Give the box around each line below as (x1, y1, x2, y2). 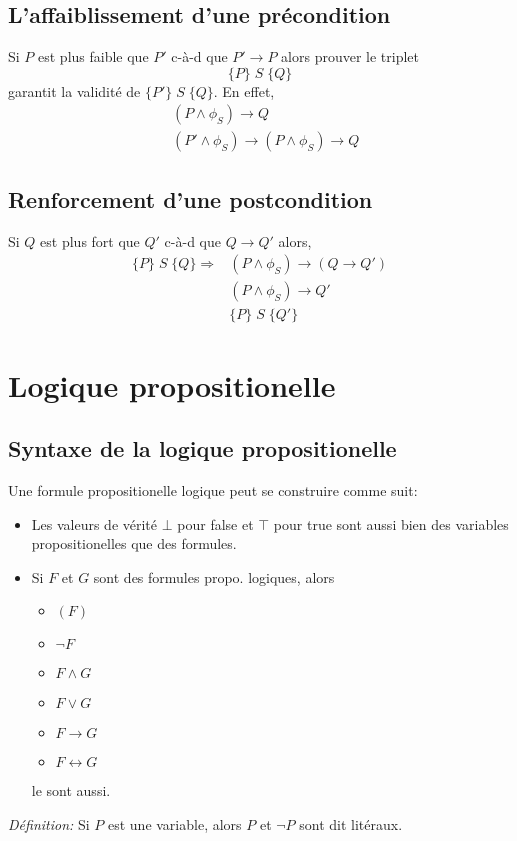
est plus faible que (38, 46, 149, 67)
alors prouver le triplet (281, 46, 420, 67)
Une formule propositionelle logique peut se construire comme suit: (8, 479, 418, 500)
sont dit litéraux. (299, 813, 403, 834)
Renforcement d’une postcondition (8, 183, 373, 214)
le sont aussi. (31, 780, 111, 801)
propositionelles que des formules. (31, 533, 237, 554)
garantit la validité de (8, 80, 141, 101)
